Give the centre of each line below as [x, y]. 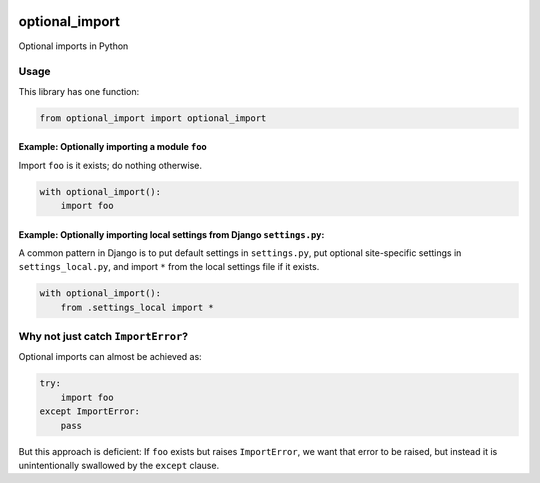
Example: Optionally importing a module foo [112, 147]
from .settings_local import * [137, 307]
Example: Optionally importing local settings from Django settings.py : [171, 234]
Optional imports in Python [73, 46]
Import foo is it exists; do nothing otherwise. [110, 165]
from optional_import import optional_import [153, 118]
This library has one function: [79, 91]
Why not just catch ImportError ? [103, 337]
